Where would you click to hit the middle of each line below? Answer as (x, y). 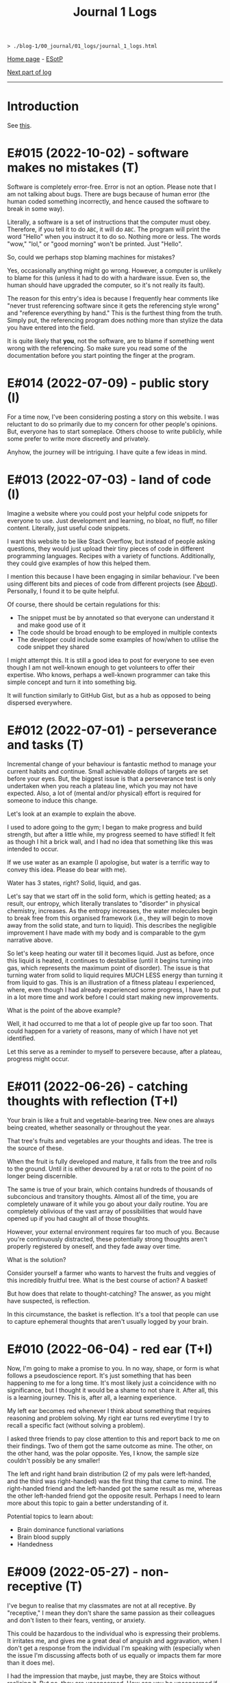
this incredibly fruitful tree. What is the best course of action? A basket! (107, 1280)
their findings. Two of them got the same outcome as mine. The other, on (110, 1445)
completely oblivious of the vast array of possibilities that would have (105, 1211)
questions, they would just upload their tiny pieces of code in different (106, 548)
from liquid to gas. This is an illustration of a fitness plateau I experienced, (111, 982)
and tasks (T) (46, 745)
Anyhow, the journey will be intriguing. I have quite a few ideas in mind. (107, 452)
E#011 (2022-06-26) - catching (98, 1087)
